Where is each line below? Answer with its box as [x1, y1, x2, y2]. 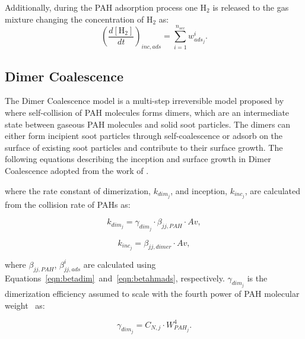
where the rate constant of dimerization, [5, 184, 151, 197]
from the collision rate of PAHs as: [5, 198, 131, 210]
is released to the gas [212, 1, 289, 13]
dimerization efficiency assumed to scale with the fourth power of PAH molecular [5, 287, 300, 299]
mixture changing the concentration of [5, 12, 144, 25]
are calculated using [83, 258, 156, 270]
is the [247, 271, 268, 284]
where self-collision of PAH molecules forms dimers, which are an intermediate [5, 106, 290, 118]
